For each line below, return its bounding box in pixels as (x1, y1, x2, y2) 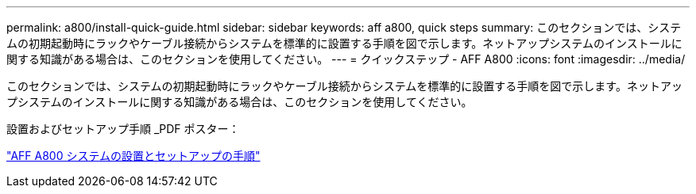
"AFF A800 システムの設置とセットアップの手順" (6, 149, 261, 162)
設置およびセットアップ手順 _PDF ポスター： (6, 122, 240, 135)
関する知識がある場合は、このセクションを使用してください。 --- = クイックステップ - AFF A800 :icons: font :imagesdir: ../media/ (6, 52, 686, 66)
